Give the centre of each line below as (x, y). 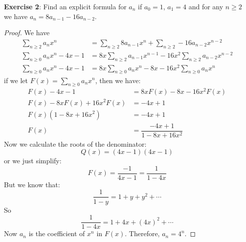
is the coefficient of (57, 233)
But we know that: (32, 184)
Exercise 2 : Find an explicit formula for (65, 6)
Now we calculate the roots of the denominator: (75, 143)
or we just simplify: (33, 161)
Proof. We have (27, 33)
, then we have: (118, 80)
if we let (16, 80)
